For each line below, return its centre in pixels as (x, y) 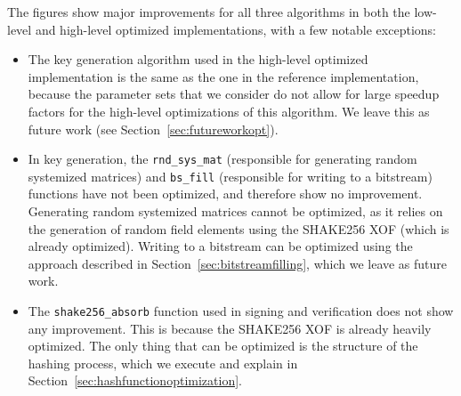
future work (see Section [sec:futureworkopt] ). (153, 129)
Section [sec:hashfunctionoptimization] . (135, 380)
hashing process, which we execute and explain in (163, 363)
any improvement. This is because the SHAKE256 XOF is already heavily (230, 328)
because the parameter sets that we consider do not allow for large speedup (234, 94)
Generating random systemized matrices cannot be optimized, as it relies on (235, 211)
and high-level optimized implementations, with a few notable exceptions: (235, 29)
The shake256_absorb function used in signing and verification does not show (241, 311)
